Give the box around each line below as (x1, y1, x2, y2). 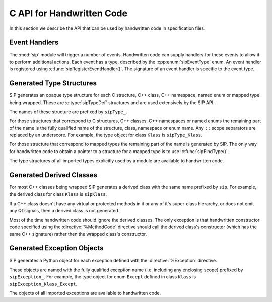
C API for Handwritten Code (9, 8, 128, 19)
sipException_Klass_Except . (9, 281, 78, 287)
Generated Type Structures (9, 79, 97, 88)
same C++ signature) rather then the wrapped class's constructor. (9, 231, 147, 237)
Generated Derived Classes (9, 171, 98, 179)
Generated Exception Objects (9, 244, 104, 253)
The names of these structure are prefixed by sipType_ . (9, 109, 127, 115)
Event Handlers (9, 38, 59, 47)
